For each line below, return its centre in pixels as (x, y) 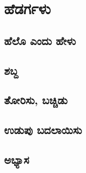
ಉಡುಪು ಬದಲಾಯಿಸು (43, 130)
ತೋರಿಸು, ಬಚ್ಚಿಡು (36, 100)
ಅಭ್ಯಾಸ (17, 159)
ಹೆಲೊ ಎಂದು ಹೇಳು (40, 40)
